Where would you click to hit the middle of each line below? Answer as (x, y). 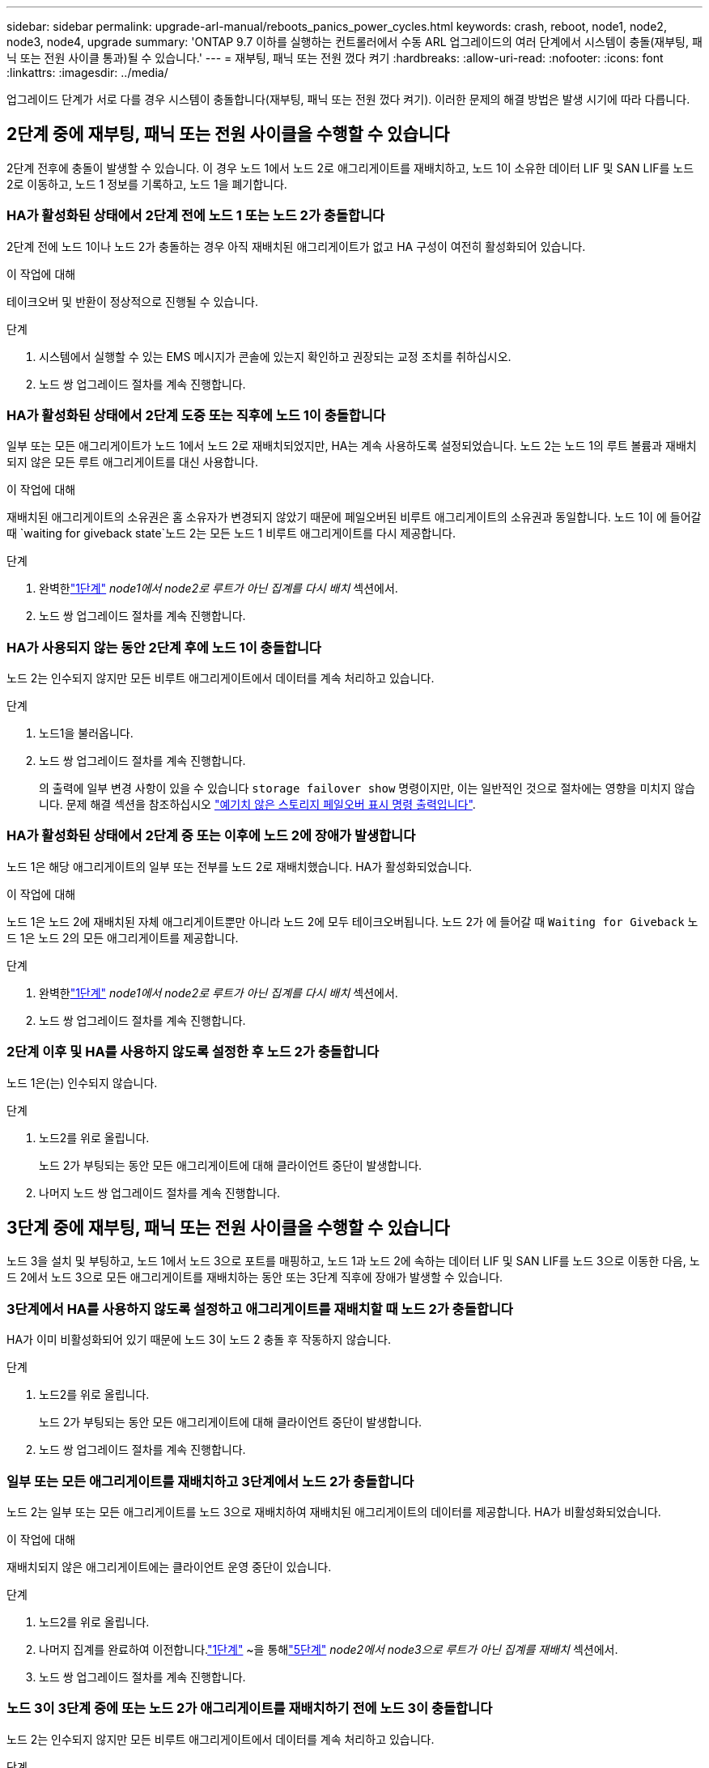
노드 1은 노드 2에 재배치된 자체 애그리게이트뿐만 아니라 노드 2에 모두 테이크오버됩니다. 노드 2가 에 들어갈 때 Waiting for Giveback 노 (352, 921)
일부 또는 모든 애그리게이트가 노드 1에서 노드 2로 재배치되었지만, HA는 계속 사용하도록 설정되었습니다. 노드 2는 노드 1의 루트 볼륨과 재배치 (352, 446)
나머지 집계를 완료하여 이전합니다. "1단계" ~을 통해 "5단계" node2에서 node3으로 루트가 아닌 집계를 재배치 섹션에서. (329, 1649)
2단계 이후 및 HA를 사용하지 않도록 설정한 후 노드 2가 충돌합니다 (193, 1052)
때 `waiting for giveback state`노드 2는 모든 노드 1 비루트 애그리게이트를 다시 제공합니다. (231, 533)
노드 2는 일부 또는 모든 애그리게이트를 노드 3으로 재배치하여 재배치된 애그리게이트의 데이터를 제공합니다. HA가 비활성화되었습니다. (334, 1511)
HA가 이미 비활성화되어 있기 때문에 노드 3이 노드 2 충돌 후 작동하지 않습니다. (199, 1340)
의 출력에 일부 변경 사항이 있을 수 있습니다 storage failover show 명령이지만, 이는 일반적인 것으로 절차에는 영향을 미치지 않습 (367, 788)
